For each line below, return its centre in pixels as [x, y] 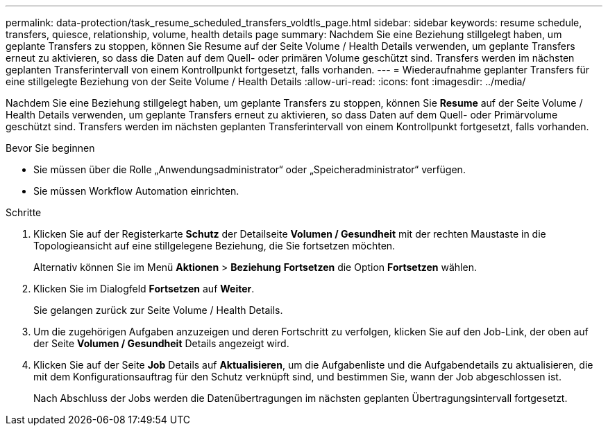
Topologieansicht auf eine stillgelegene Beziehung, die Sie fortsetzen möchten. [214, 246]
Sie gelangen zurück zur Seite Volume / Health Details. [158, 310]
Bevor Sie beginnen [50, 148]
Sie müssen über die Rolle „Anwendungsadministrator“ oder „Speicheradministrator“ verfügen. [250, 169]
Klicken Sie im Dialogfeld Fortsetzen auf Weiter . [144, 289]
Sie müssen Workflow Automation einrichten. [136, 191]
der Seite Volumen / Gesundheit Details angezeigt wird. [161, 343]
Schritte [24, 212]
